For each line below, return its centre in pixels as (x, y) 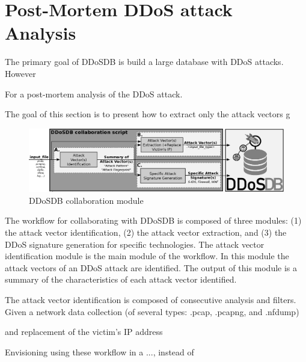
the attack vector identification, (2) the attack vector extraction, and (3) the (146, 232)
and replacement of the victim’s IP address (84, 332)
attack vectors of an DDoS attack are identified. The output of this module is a (151, 267)
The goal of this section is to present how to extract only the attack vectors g (148, 114)
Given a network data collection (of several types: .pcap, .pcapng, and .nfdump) (152, 311)
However (20, 73)
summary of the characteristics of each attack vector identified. (121, 279)
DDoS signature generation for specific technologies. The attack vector (135, 244)
